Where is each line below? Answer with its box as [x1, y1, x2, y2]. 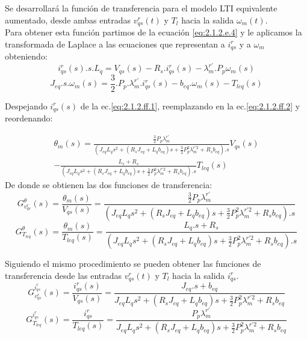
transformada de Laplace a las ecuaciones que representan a [5, 37, 225, 50]
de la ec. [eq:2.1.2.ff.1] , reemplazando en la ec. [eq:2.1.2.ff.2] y [80, 99, 300, 112]
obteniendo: [5, 50, 48, 63]
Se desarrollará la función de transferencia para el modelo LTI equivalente [5, 2, 278, 14]
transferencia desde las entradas [5, 269, 122, 281]
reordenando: [5, 112, 53, 124]
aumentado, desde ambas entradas [5, 13, 131, 26]
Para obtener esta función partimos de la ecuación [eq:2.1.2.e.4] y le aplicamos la [5, 26, 302, 38]
